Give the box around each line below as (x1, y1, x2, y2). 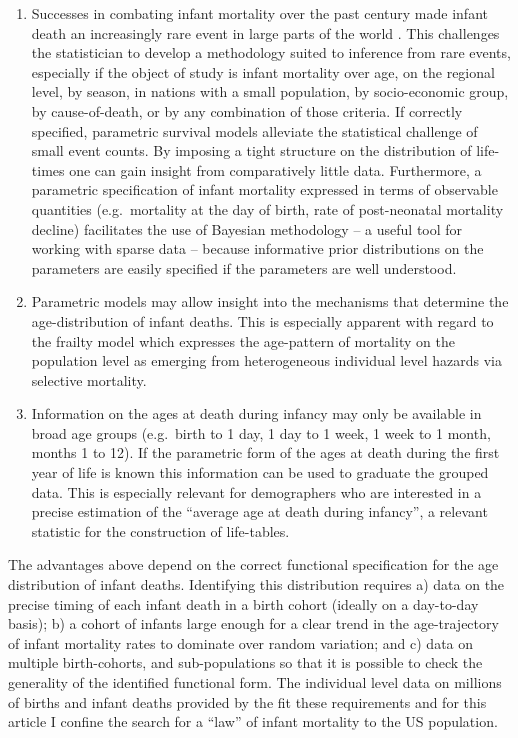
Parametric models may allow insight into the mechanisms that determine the (31, 291, 509, 312)
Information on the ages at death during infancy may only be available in (31, 403, 482, 424)
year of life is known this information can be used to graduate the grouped (31, 462, 489, 483)
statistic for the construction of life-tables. (31, 520, 290, 541)
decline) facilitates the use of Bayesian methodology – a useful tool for (31, 218, 463, 239)
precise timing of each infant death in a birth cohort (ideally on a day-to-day (8, 593, 479, 614)
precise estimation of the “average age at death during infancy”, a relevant (31, 501, 488, 522)
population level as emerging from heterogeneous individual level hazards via (31, 350, 502, 371)
